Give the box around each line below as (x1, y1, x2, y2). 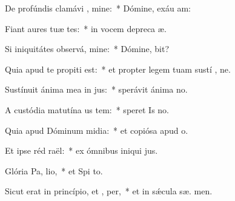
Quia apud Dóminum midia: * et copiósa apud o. (5, 124, 188, 136)
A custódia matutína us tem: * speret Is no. (5, 103, 169, 116)
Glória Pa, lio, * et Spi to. (5, 164, 103, 177)
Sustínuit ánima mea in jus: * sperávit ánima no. (5, 83, 188, 96)
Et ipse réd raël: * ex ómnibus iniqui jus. (5, 144, 158, 157)
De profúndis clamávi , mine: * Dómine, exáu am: (5, 2, 191, 14)
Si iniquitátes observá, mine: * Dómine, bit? (5, 42, 170, 55)
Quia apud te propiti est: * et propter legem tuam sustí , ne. (5, 62, 231, 75)
